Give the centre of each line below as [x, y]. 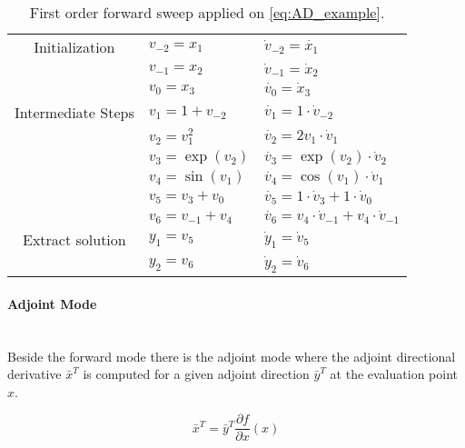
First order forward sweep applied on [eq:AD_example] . [207, 12]
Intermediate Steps [74, 112]
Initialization [74, 47]
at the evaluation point [394, 374]
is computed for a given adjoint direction [196, 374]
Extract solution [74, 240]
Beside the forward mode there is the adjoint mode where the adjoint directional [232, 356]
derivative [35, 374]
